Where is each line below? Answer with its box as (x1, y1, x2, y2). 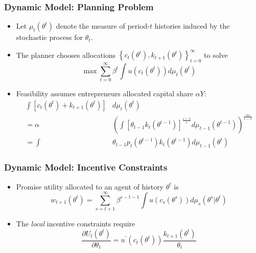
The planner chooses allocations (16, 49, 116, 60)
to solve (204, 49, 228, 60)
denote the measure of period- (56, 20, 150, 31)
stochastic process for (16, 32, 83, 43)
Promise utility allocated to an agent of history (16, 181, 164, 192)
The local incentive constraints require (16, 218, 135, 229)
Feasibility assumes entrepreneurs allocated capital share (16, 88, 193, 99)
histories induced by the (154, 20, 230, 31)
